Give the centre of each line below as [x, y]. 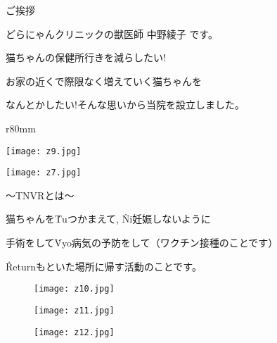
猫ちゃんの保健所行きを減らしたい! [86, 57]
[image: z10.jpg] [74, 289]
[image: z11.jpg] [74, 310]
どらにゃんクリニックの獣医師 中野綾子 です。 [112, 33]
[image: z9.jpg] [44, 151]
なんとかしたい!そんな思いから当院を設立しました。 [125, 105]
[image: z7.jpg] [44, 173]
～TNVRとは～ [40, 195]
